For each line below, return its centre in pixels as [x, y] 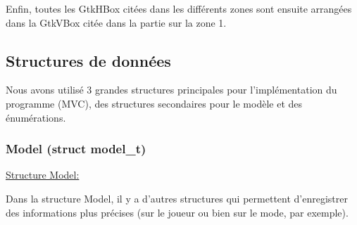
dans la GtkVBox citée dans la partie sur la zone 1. [116, 22]
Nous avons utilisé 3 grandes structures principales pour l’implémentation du [171, 90]
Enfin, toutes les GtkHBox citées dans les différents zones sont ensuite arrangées [179, 8]
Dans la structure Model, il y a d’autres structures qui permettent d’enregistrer [177, 198]
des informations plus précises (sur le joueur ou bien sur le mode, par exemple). [177, 212]
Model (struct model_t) [76, 149]
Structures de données [88, 60]
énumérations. [36, 117]
